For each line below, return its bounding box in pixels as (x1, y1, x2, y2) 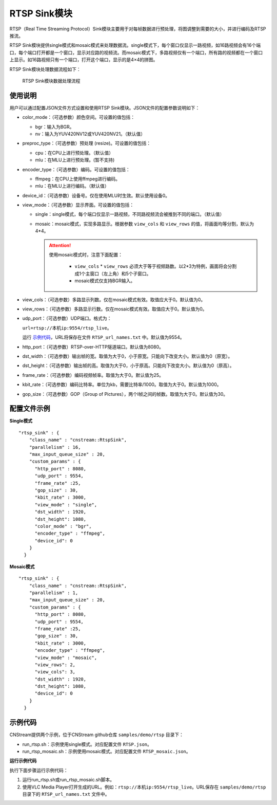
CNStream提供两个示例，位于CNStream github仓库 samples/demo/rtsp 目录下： (9, 731, 184, 738)
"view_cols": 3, (34, 669, 76, 675)
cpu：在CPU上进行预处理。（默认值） (35, 150, 114, 156)
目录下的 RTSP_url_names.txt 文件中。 (22, 791, 110, 797)
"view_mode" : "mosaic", (34, 654, 97, 661)
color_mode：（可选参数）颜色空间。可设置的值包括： (22, 114, 135, 120)
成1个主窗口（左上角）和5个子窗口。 (74, 270, 151, 277)
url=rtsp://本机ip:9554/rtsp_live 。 (22, 324, 112, 331)
